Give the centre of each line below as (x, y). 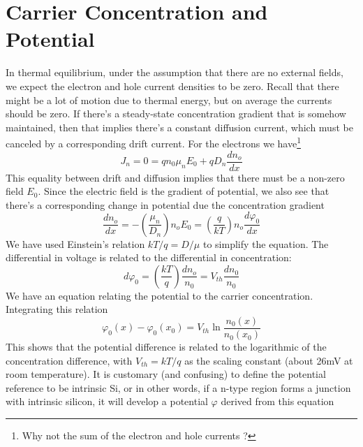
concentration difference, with (69, 360)
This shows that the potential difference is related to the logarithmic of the (166, 347)
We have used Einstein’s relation (75, 243)
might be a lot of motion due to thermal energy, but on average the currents (169, 100)
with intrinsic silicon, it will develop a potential (107, 401)
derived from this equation (277, 401)
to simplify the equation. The (266, 243)
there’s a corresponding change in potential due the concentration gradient (165, 204)
